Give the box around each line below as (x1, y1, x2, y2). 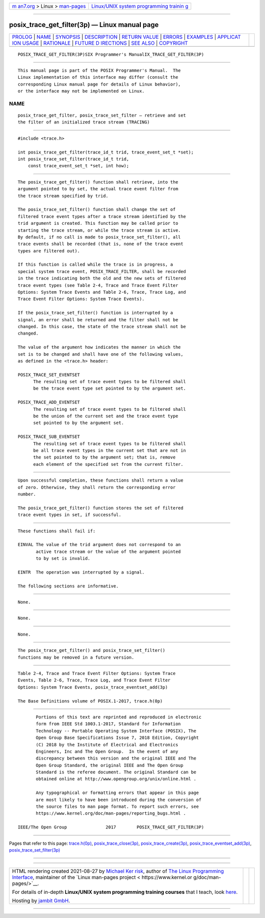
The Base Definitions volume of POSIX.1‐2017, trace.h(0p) (18, 698, 163, 704)
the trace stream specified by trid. (18, 193, 109, 199)
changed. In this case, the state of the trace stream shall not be (18, 324, 186, 329)
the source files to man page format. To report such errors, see (36, 804, 199, 809)
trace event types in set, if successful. (18, 512, 122, 518)
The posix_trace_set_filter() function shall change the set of (18, 207, 176, 213)
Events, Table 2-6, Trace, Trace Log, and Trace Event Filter (18, 677, 171, 683)
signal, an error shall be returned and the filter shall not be (18, 317, 179, 322)
